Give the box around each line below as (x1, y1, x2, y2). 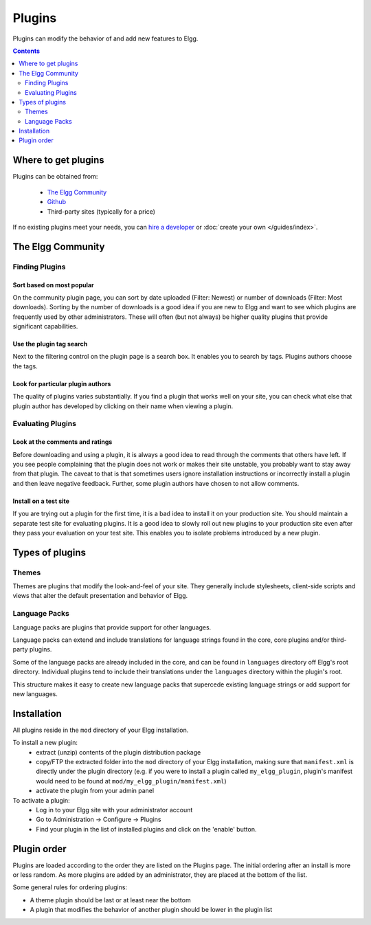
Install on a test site (12, 497, 70, 505)
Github (47, 198, 67, 206)
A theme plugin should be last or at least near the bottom (30, 895, 192, 904)
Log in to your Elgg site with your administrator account (36, 805, 193, 814)
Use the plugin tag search (12, 340, 88, 348)
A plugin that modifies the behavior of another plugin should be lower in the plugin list (30, 906, 273, 914)
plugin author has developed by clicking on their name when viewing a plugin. (12, 402, 234, 410)
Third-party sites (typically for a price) (47, 207, 156, 216)
